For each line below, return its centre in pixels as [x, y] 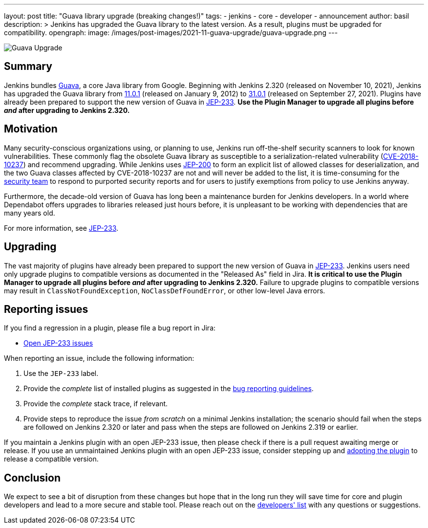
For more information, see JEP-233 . [61, 228]
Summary [28, 66]
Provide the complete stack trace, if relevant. [96, 404]
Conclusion [32, 478]
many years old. [30, 213]
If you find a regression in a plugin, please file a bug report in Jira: [110, 328]
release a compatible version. [51, 459]
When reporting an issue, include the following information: [99, 358]
